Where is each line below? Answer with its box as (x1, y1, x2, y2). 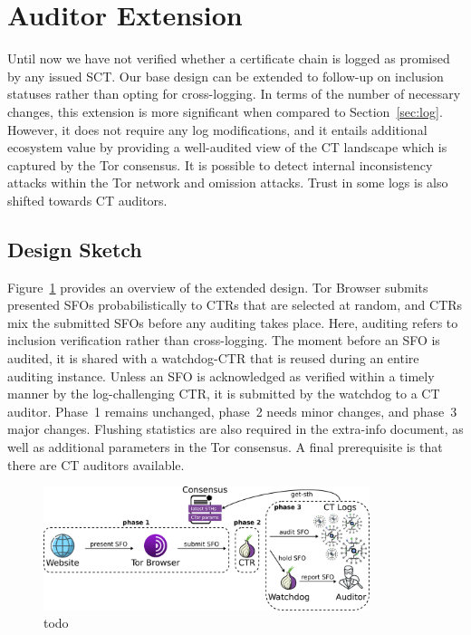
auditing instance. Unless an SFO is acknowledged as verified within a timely (7, 366, 435, 385)
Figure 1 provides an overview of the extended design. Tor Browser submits (7, 277, 428, 296)
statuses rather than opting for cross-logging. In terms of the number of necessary (7, 84, 461, 103)
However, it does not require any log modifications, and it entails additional (7, 120, 428, 139)
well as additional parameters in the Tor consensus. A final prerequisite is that (7, 438, 443, 457)
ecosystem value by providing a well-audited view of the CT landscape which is (7, 138, 447, 157)
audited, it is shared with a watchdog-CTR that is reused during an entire (7, 349, 419, 368)
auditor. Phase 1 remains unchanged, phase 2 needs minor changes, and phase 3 (7, 401, 457, 420)
